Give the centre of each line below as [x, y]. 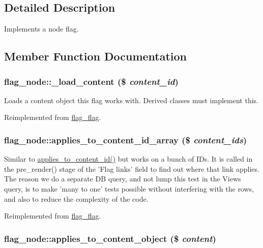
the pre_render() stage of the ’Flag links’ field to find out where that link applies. [132, 168]
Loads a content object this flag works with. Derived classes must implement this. [131, 100]
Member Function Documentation [96, 56]
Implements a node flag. [41, 29]
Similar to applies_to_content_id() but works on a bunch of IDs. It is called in [128, 159]
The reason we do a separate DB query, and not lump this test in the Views [123, 179]
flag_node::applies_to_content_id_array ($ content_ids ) [126, 139]
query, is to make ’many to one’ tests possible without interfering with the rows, [129, 188]
